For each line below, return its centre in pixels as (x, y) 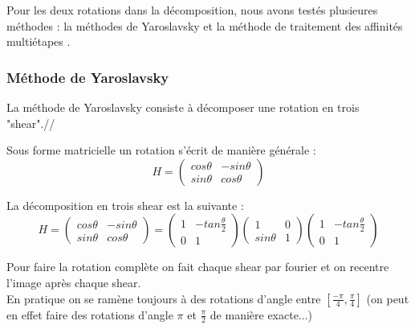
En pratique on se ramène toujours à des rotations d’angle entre (164, 298)
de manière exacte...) (261, 314)
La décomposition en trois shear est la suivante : (125, 205)
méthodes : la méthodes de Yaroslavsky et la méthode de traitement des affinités (205, 25)
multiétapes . (39, 41)
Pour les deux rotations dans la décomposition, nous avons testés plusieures (192, 10)
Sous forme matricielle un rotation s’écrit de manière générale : (161, 150)
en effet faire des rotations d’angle (90, 314)
